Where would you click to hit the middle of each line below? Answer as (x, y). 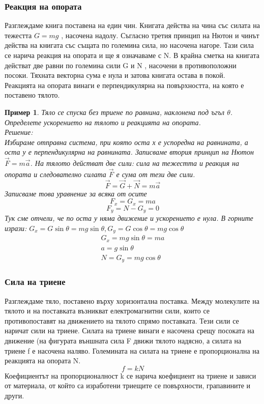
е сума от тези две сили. (156, 174)
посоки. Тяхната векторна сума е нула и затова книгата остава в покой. (115, 75)
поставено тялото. (32, 95)
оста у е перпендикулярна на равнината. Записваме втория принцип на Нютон (129, 152)
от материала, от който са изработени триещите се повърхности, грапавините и (128, 385)
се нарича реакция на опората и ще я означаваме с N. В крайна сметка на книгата (132, 55)
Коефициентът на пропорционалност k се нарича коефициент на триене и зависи (130, 375)
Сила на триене (35, 282)
